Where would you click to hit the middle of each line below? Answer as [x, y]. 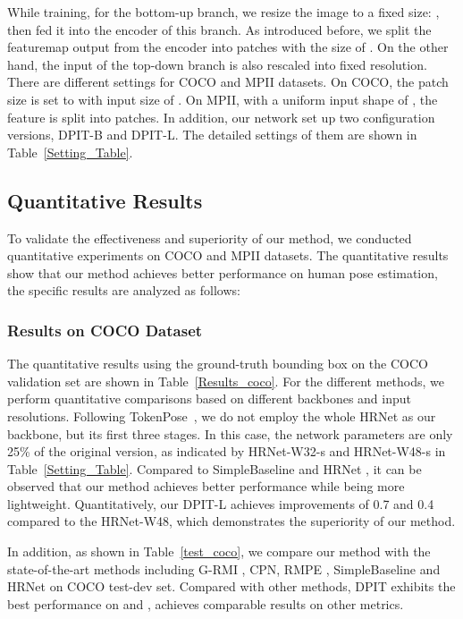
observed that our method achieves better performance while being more [206, 486]
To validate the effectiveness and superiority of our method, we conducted [210, 237]
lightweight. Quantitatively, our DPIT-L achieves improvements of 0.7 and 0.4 [221, 503]
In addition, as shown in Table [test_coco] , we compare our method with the [219, 551]
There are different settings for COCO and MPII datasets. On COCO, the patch [228, 82]
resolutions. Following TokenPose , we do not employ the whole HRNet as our [222, 415]
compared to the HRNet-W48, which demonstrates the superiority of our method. [231, 521]
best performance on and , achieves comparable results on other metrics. [206, 603]
